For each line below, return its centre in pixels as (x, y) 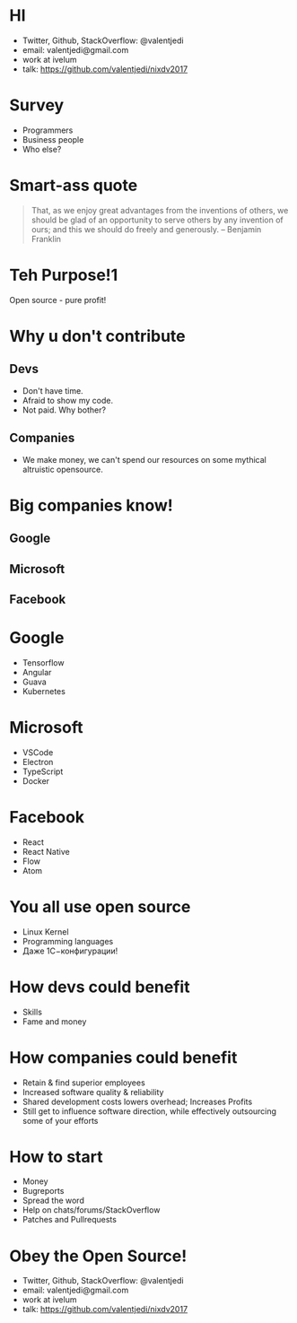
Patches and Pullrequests (69, 1220)
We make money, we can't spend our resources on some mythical (144, 459)
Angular (37, 672)
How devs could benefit (100, 987)
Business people (53, 139)
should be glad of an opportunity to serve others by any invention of (157, 220)
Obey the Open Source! (98, 1256)
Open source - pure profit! (58, 300)
